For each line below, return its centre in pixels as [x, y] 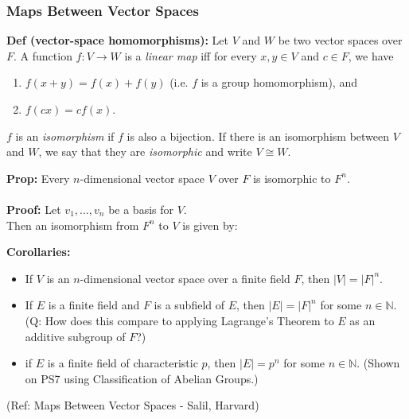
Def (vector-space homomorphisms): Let [118, 40]
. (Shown [378, 363]
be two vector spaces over [340, 40]
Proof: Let [34, 209]
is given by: [210, 225]
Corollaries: [39, 252]
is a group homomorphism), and [279, 82]
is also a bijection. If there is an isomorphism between [258, 136]
